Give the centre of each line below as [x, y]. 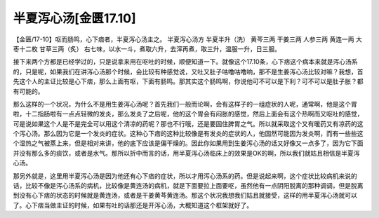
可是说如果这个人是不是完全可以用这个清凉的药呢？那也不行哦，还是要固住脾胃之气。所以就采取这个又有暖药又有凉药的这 [188, 123]
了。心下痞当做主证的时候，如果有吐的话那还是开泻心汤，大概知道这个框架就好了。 [133, 205]
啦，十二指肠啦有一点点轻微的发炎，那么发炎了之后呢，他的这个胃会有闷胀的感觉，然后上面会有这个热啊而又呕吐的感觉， [188, 114]
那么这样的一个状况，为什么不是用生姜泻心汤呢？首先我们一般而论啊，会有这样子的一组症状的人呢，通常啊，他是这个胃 [185, 104]
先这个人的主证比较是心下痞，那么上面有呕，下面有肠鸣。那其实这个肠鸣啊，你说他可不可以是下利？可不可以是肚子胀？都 [188, 81]
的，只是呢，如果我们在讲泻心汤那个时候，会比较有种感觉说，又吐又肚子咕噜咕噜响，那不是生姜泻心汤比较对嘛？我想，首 [188, 71]
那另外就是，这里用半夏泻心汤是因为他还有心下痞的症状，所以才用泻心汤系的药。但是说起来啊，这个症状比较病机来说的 [185, 176]
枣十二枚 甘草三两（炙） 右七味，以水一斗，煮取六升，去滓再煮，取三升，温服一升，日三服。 [147, 48]
